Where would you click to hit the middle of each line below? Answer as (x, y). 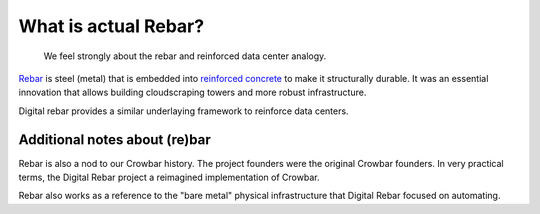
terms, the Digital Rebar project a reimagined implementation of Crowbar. (169, 177)
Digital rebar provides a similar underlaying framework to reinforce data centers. (183, 111)
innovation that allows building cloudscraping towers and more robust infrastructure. (192, 92)
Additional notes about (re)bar (114, 139)
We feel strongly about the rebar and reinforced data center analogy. (185, 56)
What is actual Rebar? (111, 26)
